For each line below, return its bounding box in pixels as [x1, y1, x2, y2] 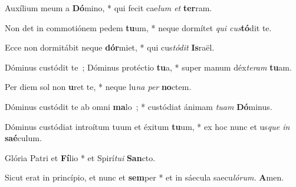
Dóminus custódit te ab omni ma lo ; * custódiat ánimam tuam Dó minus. [5, 100, 272, 112]
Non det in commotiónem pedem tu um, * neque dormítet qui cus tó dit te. [5, 21, 272, 34]
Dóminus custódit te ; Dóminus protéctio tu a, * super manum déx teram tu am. [5, 61, 292, 73]
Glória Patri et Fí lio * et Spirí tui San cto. [5, 151, 156, 163]
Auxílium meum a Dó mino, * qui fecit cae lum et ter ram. [5, 2, 212, 14]
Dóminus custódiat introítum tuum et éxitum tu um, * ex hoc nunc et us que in [5, 120, 290, 132]
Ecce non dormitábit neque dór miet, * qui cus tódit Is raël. [5, 41, 215, 54]
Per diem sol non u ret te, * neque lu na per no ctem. [5, 81, 192, 93]
